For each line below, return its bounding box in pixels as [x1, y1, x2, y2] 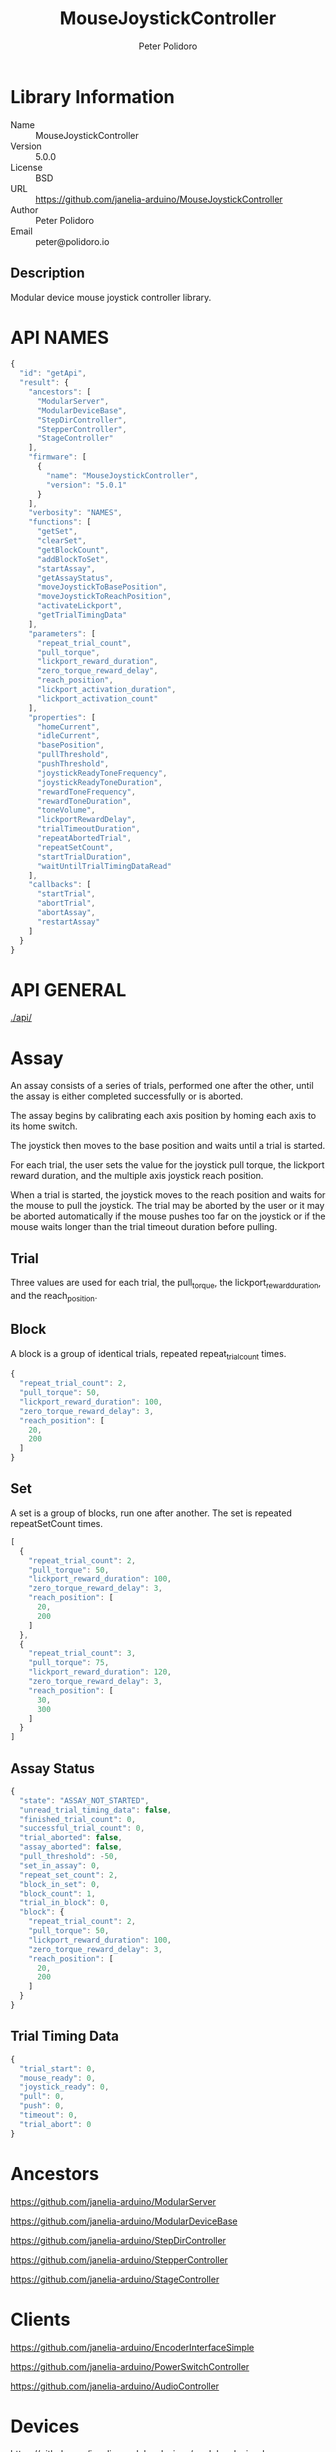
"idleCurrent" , [36, 731, 101, 741]
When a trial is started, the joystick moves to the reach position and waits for [10, 1189, 326, 1201]
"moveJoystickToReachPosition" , [36, 592, 172, 602]
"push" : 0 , [19, 2101, 65, 2111]
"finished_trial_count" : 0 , [19, 1814, 137, 1824]
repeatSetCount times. [10, 1517, 103, 1529]
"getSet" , [36, 527, 78, 537]
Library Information [10, 85, 175, 108]
